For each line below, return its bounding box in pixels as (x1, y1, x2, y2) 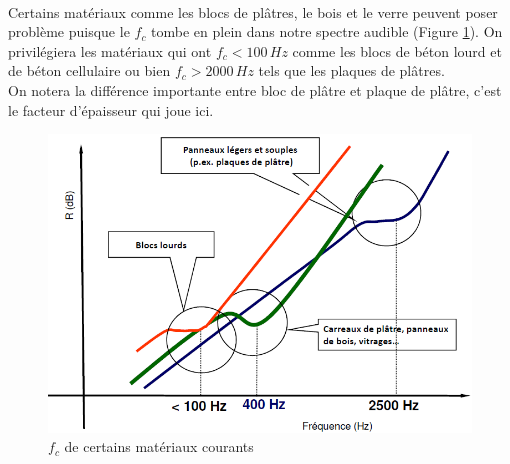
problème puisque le (8, 21, 130, 42)
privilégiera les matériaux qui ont (8, 40, 212, 61)
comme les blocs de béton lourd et (292, 40, 502, 61)
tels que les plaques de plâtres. (258, 60, 445, 81)
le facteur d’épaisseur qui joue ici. (8, 99, 214, 120)
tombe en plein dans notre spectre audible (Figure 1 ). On (151, 21, 503, 42)
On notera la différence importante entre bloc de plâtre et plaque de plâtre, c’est (8, 79, 502, 100)
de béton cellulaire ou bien (8, 60, 171, 81)
